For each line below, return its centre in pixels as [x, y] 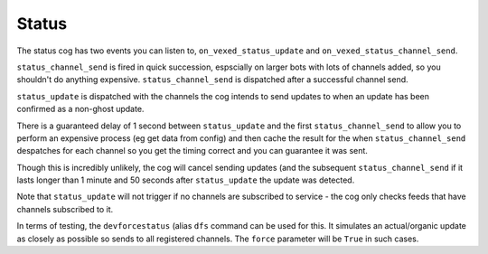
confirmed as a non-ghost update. [80, 109]
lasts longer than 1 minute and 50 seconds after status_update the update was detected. [186, 180]
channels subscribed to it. [65, 209]
